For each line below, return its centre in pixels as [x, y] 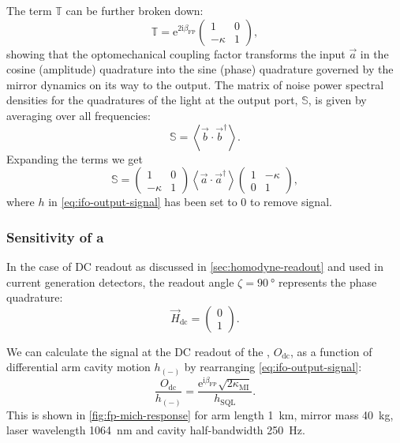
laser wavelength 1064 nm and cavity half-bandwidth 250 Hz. [156, 430]
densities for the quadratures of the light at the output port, [152, 100]
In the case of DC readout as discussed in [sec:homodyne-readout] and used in [195, 266]
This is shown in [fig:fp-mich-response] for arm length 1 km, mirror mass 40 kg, [200, 414]
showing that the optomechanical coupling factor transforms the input [176, 53]
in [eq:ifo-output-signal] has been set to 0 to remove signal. [190, 202]
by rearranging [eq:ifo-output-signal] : [273, 367]
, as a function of [331, 351]
